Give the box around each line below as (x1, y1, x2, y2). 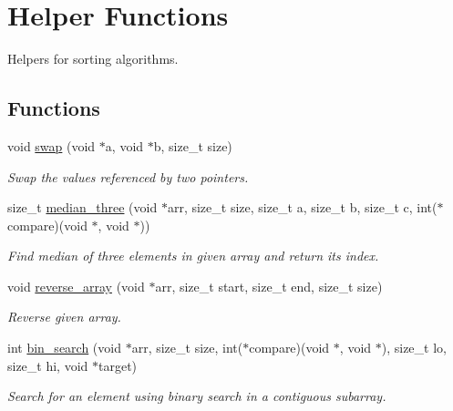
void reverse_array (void (7, 276, 145, 295)
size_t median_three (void (7, 198, 158, 217)
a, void (105, 136, 144, 155)
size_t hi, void (7, 355, 88, 375)
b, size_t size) (153, 136, 232, 155)
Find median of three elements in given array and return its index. (7, 246, 379, 265)
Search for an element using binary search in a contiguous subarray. (7, 386, 386, 406)
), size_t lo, (381, 338, 447, 357)
